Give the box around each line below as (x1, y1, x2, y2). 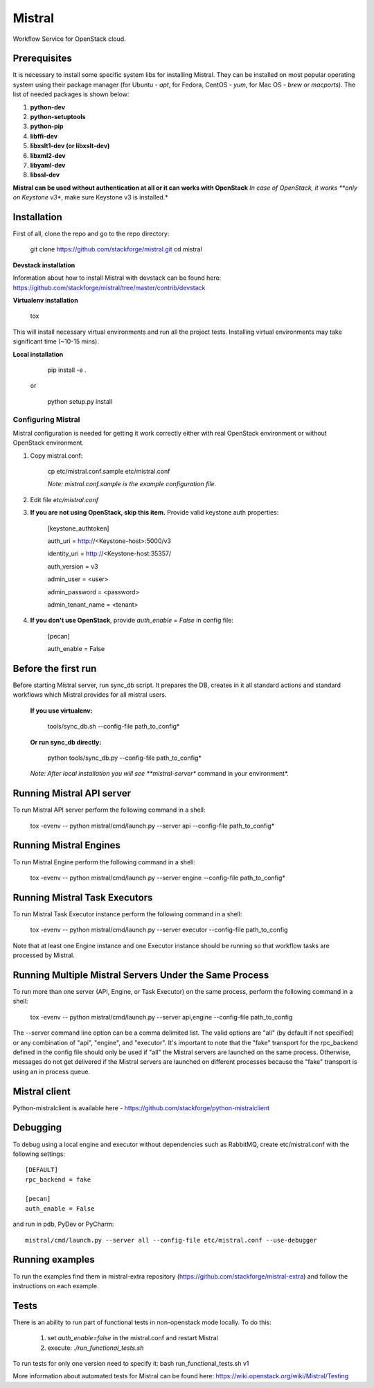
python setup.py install (47, 397, 113, 405)
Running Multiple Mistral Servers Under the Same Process (12, 969, 269, 981)
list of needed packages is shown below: (12, 90, 130, 98)
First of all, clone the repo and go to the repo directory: (12, 229, 170, 238)
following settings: (12, 1150, 66, 1158)
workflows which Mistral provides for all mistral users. (12, 691, 167, 699)
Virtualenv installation (12, 296, 79, 304)
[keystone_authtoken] (47, 524, 110, 533)
